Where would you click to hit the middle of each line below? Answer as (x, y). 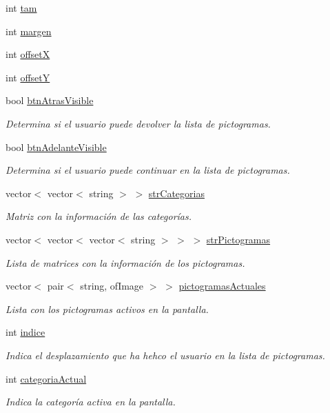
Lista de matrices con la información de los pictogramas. (125, 262)
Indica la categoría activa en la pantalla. (91, 402)
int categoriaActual (46, 378)
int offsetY (28, 77)
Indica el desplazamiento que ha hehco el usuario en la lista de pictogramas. (165, 355)
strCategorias (176, 193)
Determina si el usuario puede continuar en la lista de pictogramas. (148, 170)
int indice (25, 332)
